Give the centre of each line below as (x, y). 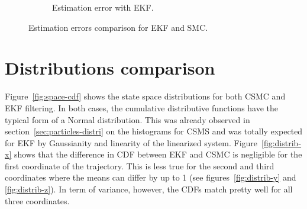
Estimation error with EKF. (103, 7)
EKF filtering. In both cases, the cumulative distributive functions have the (142, 107)
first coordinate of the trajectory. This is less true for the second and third (140, 165)
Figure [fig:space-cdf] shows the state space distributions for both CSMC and (145, 96)
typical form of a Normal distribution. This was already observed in (127, 119)
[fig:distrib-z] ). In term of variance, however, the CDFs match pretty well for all (149, 189)
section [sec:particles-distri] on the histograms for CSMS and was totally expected (154, 131)
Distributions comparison (110, 68)
